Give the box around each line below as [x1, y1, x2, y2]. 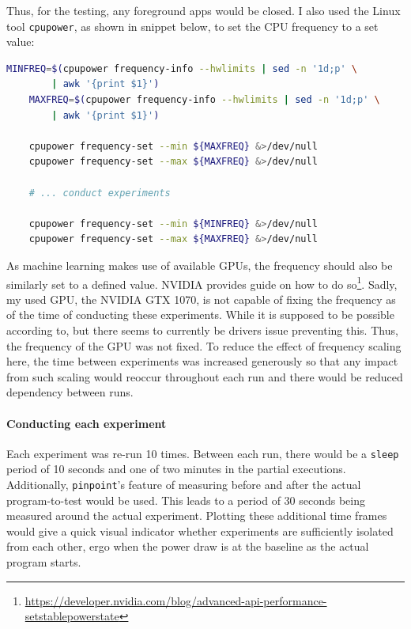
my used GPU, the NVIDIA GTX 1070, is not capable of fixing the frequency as [6, 290, 396, 307]
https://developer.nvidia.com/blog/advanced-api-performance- [25, 592, 327, 608]
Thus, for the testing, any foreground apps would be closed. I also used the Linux [6, 2, 401, 18]
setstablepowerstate [25, 608, 119, 624]
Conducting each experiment [6, 415, 167, 431]
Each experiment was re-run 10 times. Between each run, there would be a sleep [6, 445, 399, 461]
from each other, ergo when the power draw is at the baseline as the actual [6, 538, 369, 555]
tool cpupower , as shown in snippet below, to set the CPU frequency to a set [6, 17, 379, 34]
